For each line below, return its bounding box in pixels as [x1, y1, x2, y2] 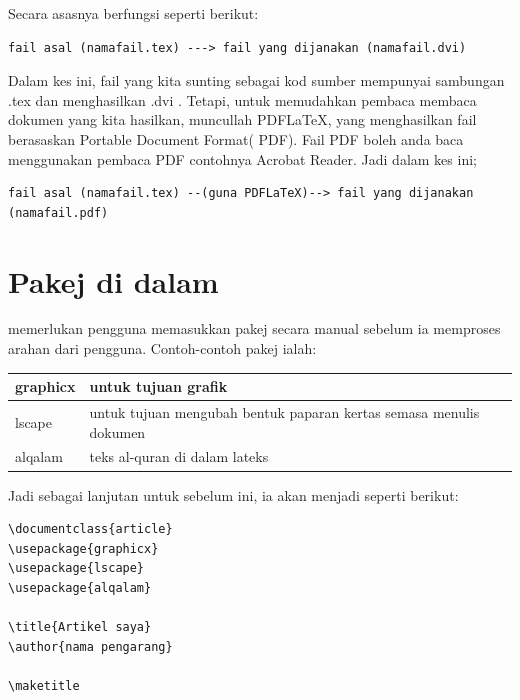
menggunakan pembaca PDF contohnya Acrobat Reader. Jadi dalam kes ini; [8, 148, 477, 169]
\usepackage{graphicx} [8, 541, 159, 556]
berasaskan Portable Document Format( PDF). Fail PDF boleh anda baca [8, 128, 464, 149]
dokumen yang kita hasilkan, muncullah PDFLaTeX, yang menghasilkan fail [8, 109, 477, 130]
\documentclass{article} [8, 522, 173, 537]
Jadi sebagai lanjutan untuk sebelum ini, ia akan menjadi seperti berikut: [8, 484, 459, 505]
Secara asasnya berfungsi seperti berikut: [8, 3, 259, 23]
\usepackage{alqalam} [8, 580, 152, 595]
